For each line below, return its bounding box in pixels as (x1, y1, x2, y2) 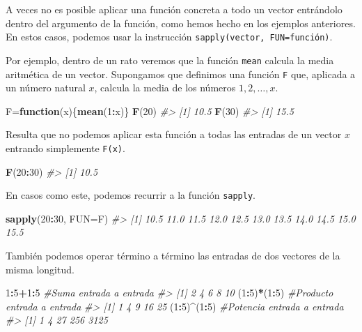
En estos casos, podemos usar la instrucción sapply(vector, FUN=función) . (6, 29, 333, 44)
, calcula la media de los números (94, 80, 236, 95)
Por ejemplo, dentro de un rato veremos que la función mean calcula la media (6, 52, 334, 67)
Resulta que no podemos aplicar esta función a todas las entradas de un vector (6, 127, 342, 142)
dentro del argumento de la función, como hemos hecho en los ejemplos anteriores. (6, 15, 356, 30)
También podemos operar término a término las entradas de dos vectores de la (6, 248, 340, 263)
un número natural (6, 80, 86, 95)
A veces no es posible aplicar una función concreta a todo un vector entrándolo (6, 2, 343, 16)
